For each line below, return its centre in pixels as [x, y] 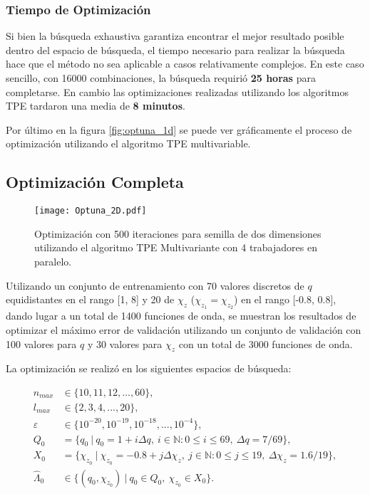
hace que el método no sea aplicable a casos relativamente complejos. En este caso [185, 64]
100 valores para [41, 343]
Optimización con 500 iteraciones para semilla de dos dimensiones [178, 233]
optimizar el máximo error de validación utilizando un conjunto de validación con [184, 330]
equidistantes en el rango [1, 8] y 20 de [90, 299]
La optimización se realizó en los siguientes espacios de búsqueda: [149, 368]
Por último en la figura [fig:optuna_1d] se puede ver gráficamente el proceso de [179, 129]
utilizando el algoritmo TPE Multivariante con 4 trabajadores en [176, 247]
